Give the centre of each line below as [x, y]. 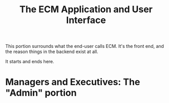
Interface [86, 20]
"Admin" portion [41, 93]
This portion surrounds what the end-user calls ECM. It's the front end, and [85, 46]
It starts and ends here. [30, 62]
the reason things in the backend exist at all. [52, 51]
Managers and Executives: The [73, 82]
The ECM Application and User [86, 9]
